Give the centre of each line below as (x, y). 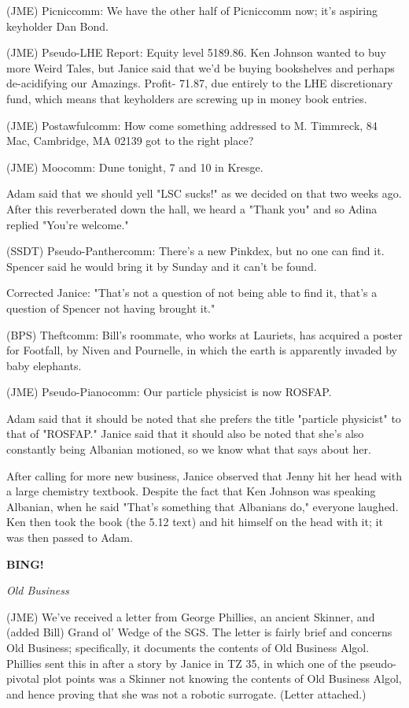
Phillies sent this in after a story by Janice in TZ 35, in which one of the (181, 663)
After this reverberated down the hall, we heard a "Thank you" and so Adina (192, 208)
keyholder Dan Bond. (57, 26)
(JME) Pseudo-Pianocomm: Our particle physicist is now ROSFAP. (169, 392)
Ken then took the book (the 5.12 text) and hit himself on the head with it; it (195, 522)
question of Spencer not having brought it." (111, 308)
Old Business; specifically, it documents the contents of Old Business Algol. (188, 647)
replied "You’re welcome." (68, 224)
